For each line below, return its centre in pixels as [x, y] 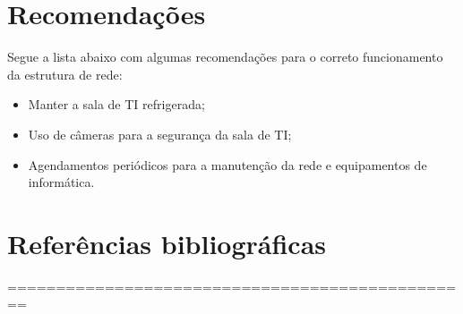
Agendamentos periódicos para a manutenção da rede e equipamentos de [227, 164]
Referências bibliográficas [167, 243]
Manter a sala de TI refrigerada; [116, 104]
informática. [61, 182]
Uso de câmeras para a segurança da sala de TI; [160, 134]
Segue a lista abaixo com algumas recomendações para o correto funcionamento [225, 57]
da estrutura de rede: [65, 74]
